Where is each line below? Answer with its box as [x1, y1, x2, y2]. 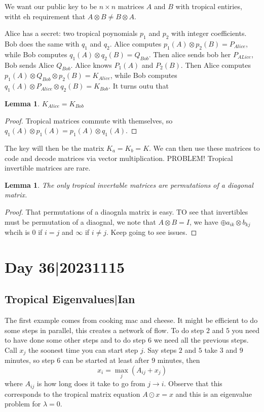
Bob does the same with [5, 38, 80, 49]
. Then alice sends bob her [148, 49, 231, 59]
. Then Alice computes [180, 59, 251, 70]
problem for [5, 398, 41, 409]
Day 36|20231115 [5, 256, 125, 277]
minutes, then [157, 355, 200, 365]
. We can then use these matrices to [149, 142, 260, 153]
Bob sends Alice [5, 59, 54, 70]
